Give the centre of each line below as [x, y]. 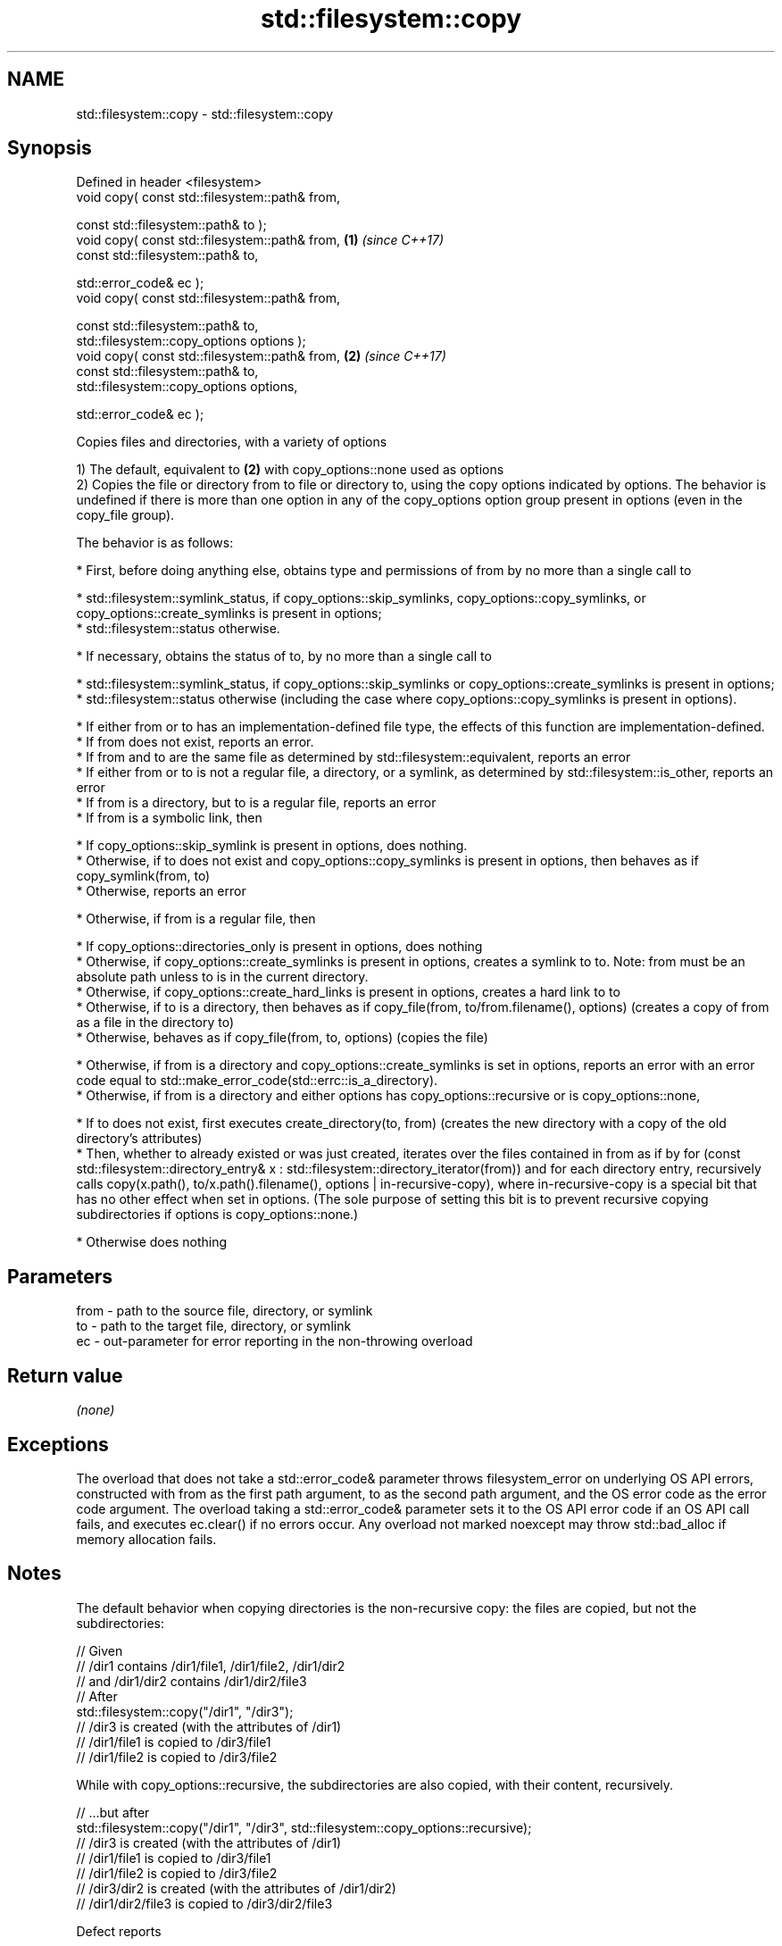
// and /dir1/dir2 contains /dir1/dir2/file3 [191, 1681]
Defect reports [119, 1931]
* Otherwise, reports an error [161, 891]
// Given [100, 1650]
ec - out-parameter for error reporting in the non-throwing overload [275, 1341]
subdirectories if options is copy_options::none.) [217, 1215]
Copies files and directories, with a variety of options [232, 442]
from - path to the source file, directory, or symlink [225, 1311]
